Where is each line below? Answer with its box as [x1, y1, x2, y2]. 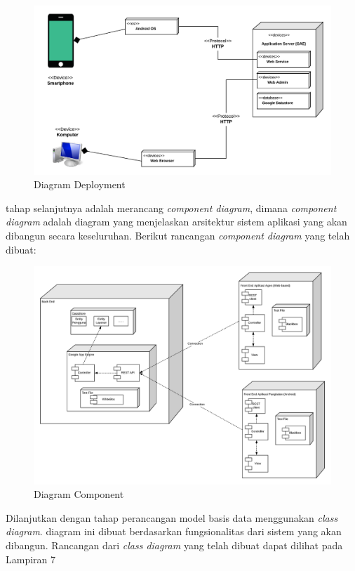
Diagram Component [34, 487, 124, 501]
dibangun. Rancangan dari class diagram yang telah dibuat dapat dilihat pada [6, 538, 343, 553]
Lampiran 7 [6, 551, 56, 566]
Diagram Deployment [34, 177, 126, 192]
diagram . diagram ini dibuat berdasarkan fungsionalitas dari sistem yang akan [6, 524, 342, 539]
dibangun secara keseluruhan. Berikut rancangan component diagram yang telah [6, 228, 350, 242]
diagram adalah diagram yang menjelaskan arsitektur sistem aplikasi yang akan [6, 214, 347, 229]
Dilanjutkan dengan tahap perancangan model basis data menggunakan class [6, 510, 338, 525]
